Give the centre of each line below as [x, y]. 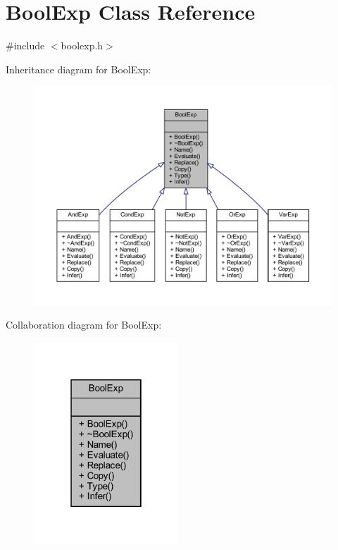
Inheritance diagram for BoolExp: [79, 69]
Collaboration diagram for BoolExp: [84, 325]
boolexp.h [82, 45]
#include [25, 45]
